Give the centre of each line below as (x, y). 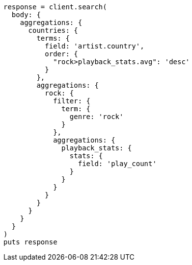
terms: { (53, 38)
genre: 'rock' (96, 117)
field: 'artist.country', (95, 46)
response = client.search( (55, 7)
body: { (26, 15)
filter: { (72, 101)
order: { (61, 54)
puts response (30, 242)
